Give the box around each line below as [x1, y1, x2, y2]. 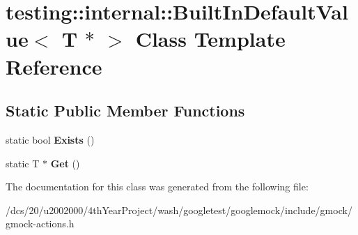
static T [6, 156, 40, 170]
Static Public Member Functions [6, 100, 245, 121]
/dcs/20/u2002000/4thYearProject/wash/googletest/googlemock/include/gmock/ [6, 202, 352, 217]
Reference [6, 52, 102, 80]
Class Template [135, 24, 286, 53]
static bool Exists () [6, 132, 95, 146]
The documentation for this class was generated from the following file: [6, 179, 309, 194]
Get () [50, 156, 80, 170]
